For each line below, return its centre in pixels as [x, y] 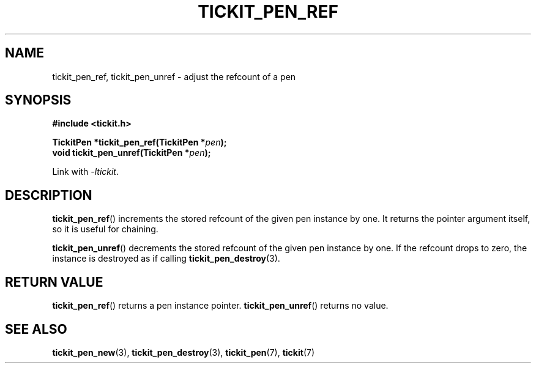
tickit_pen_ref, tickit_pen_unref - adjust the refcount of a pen [174, 76]
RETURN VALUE [54, 282]
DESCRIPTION [49, 195]
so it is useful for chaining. [105, 229]
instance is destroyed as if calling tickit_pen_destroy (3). [166, 259]
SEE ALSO [36, 329]
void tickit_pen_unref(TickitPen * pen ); [132, 153]
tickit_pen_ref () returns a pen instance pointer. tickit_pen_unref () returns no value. [220, 306]
